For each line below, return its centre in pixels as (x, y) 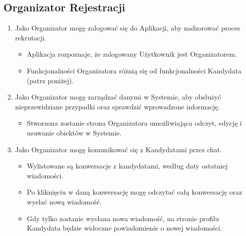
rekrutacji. (31, 37)
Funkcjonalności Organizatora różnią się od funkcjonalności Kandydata (134, 70)
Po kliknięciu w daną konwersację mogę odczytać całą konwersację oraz (134, 192)
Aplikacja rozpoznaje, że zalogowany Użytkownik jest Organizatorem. (132, 54)
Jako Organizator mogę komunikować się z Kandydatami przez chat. (118, 149)
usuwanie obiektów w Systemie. (74, 132)
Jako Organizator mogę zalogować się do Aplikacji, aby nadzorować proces (128, 28)
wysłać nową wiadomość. (64, 201)
